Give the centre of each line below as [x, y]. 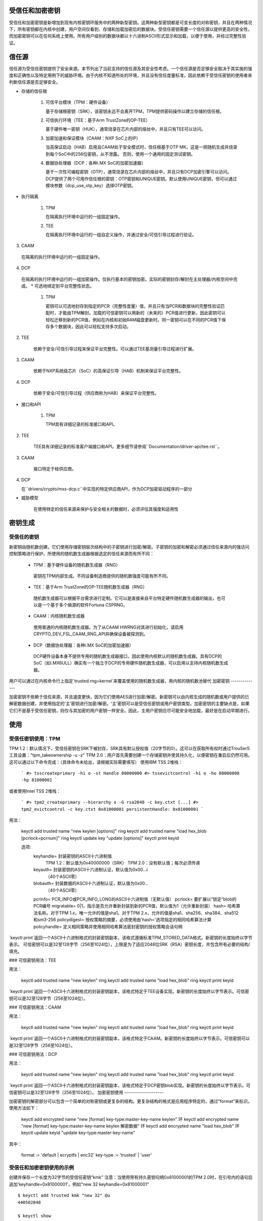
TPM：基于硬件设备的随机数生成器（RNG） [77, 565]
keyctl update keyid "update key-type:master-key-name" [78, 1133]
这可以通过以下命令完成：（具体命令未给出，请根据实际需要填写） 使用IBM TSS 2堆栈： [96, 762]
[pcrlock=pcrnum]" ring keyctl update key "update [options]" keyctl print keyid [100, 838]
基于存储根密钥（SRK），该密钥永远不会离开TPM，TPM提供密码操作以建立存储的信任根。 [135, 111]
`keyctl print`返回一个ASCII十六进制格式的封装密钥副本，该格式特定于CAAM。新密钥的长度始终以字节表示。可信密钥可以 [130, 1038]
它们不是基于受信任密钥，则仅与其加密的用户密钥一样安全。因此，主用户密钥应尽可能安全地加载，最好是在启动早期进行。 [131, 710]
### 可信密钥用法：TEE [33, 960]
